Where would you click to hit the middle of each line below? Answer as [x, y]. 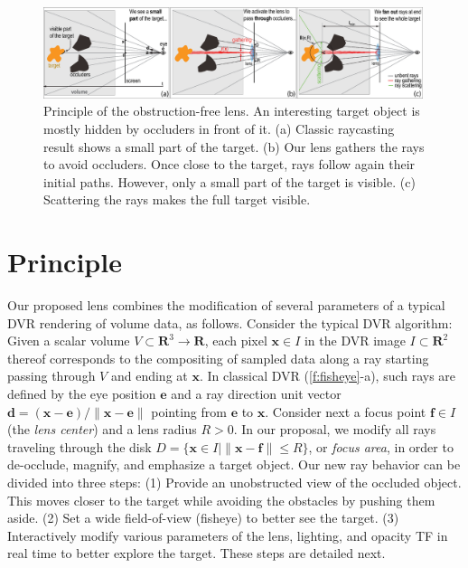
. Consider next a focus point [346, 411]
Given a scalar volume [69, 341]
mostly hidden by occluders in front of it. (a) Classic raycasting [219, 129]
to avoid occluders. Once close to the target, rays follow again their [229, 164]
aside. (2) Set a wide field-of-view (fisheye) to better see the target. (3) [203, 518]
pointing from [189, 411]
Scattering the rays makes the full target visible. [177, 199]
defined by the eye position [82, 394]
